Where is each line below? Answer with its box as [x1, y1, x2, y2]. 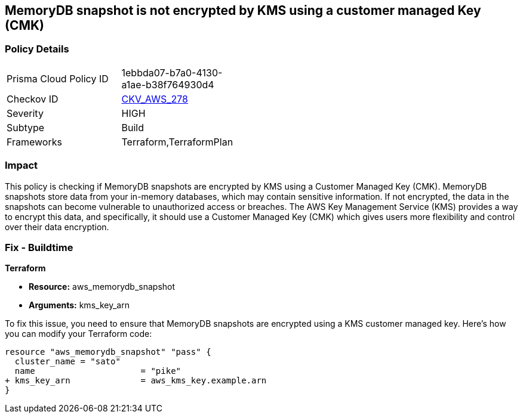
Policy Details [5, 43, 69, 55]
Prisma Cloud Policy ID [7, 72, 109, 85]
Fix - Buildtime [5, 241, 73, 253]
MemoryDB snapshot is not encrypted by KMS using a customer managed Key [5, 3, 481, 18]
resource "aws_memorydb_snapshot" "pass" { [5, 347, 211, 357]
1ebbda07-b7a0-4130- [121, 66, 223, 79]
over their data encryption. [5, 221, 109, 232]
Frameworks [7, 135, 62, 148]
